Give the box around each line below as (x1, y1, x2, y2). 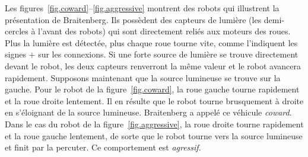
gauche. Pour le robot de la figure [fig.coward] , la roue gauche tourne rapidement (5, 83, 300, 95)
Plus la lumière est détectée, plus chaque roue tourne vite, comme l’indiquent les (5, 36, 298, 49)
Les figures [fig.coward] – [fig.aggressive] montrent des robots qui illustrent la (5, 2, 280, 14)
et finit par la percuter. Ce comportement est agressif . (5, 141, 201, 153)
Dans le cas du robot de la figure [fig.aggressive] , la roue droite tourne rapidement (5, 117, 304, 130)
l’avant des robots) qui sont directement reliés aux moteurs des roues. (38, 25, 291, 37)
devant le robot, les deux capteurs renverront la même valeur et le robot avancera (5, 59, 301, 72)
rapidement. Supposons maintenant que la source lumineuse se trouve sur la (5, 71, 281, 84)
